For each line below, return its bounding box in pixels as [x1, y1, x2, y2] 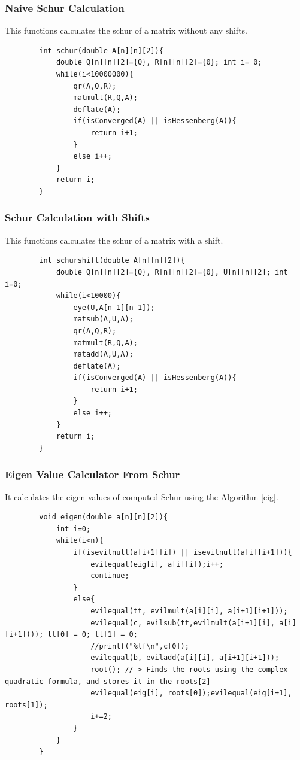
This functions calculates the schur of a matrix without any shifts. [5, 24, 247, 37]
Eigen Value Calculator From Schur [5, 467, 180, 482]
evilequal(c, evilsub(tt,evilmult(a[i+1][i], [90, 618, 275, 627]
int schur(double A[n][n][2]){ [39, 46, 163, 55]
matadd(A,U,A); [73, 350, 134, 359]
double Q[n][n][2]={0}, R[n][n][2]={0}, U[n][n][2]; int [56, 267, 288, 276]
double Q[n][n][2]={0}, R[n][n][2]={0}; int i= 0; [56, 58, 262, 67]
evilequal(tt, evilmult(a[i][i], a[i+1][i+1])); [90, 607, 288, 615]
